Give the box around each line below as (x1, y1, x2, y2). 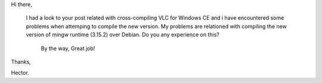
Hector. (11, 69, 29, 76)
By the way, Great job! (41, 45, 95, 52)
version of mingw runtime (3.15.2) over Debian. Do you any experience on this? (26, 31, 220, 38)
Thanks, (11, 58, 31, 65)
